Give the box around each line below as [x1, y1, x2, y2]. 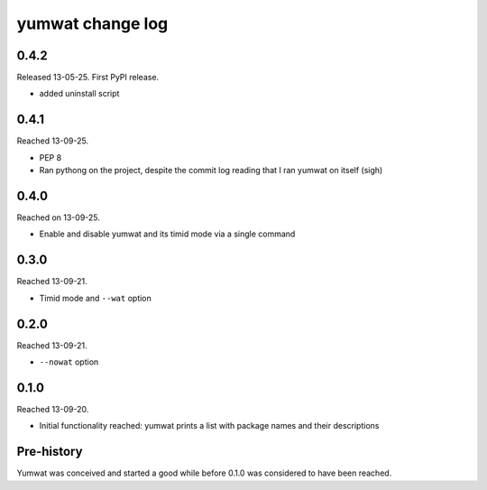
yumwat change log [16, 14, 169, 33]
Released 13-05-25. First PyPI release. [16, 72, 160, 83]
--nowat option [39, 356, 99, 367]
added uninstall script [39, 88, 120, 99]
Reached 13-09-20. [16, 403, 89, 414]
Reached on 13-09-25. [16, 212, 101, 223]
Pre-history [16, 444, 83, 459]
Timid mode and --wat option [39, 292, 152, 303]
